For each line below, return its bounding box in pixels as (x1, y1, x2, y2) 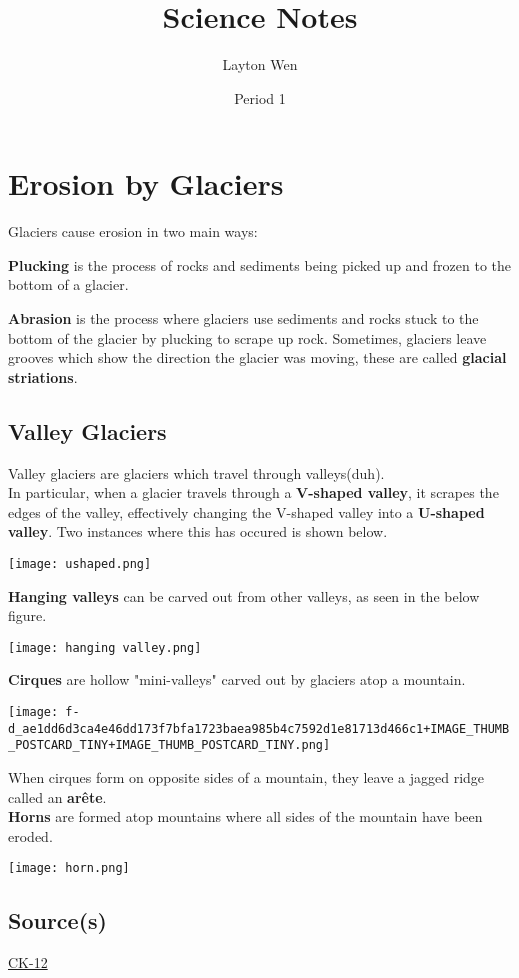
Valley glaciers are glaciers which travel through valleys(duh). (8, 462, 385, 483)
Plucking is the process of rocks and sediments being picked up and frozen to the (8, 254, 512, 275)
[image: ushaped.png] (8, 556, 152, 571)
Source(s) (8, 905, 107, 936)
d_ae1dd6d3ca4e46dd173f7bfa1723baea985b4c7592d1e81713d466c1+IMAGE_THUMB (8, 721, 510, 736)
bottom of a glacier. (8, 274, 129, 295)
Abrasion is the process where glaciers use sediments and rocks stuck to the (8, 308, 479, 329)
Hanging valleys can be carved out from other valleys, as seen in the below (8, 585, 480, 606)
